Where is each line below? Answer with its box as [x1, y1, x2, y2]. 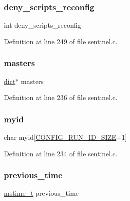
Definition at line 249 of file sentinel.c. [4, 36, 118, 46]
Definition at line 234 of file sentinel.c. [4, 148, 118, 158]
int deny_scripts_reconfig [4, 20, 81, 30]
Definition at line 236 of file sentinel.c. [4, 92, 118, 102]
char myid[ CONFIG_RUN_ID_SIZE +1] [4, 132, 127, 142]
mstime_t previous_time [4, 188, 79, 198]
